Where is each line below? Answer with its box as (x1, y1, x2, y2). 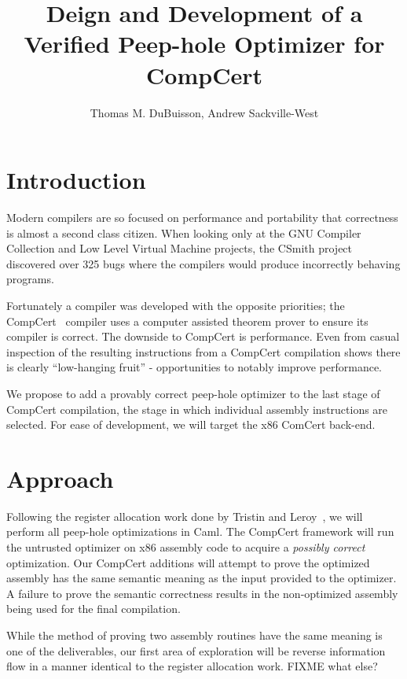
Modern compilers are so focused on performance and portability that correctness (6, 209, 398, 226)
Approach (6, 462, 114, 494)
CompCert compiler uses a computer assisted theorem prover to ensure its (6, 312, 368, 329)
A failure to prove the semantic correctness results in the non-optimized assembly (6, 585, 398, 601)
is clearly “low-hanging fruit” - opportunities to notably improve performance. (6, 359, 382, 375)
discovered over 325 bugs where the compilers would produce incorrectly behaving (6, 255, 401, 271)
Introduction (6, 164, 146, 196)
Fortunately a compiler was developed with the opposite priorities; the (6, 297, 345, 313)
